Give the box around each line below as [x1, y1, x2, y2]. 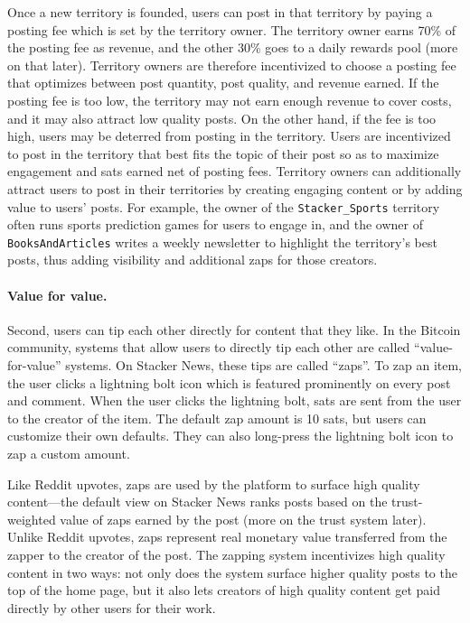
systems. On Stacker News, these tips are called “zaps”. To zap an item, [65, 356, 463, 375]
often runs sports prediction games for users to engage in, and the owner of [7, 215, 423, 234]
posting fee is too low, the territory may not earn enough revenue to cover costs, [7, 90, 452, 109]
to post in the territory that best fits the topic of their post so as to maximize [7, 144, 439, 163]
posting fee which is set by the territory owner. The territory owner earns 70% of [7, 20, 456, 39]
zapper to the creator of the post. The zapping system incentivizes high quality [7, 544, 446, 563]
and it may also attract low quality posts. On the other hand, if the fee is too [7, 108, 437, 127]
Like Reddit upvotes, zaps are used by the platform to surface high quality [7, 474, 420, 493]
